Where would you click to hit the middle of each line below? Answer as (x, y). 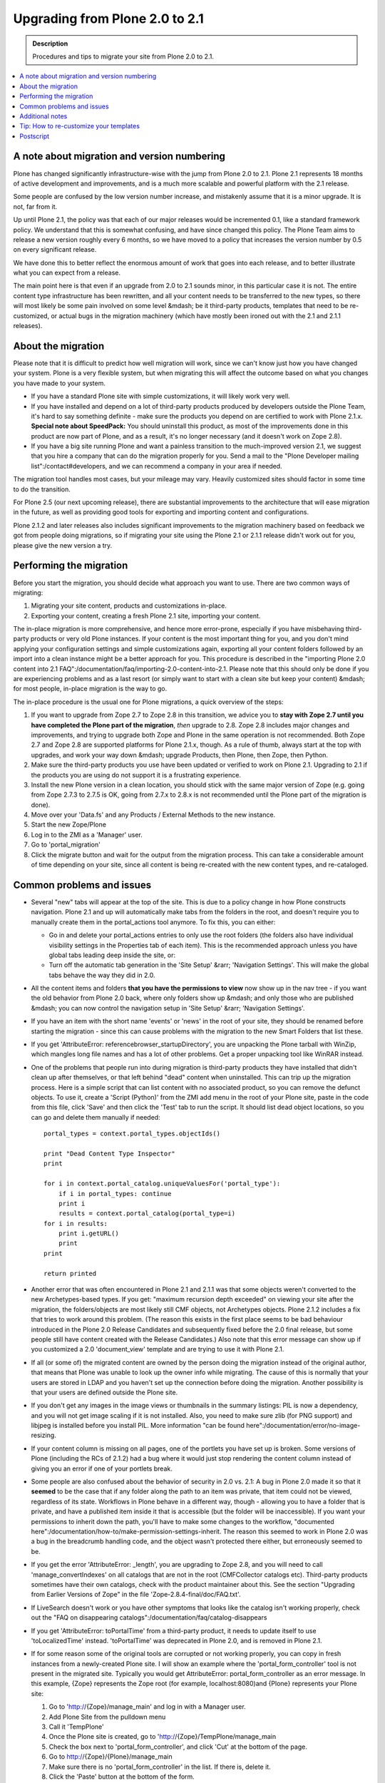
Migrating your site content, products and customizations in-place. (129, 606)
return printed (70, 1273)
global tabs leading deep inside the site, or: (112, 955)
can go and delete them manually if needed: (96, 1117)
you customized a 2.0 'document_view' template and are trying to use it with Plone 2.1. (158, 1349)
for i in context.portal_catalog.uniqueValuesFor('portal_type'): (162, 1184)
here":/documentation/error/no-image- (303, 1426)
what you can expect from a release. (67, 273)
